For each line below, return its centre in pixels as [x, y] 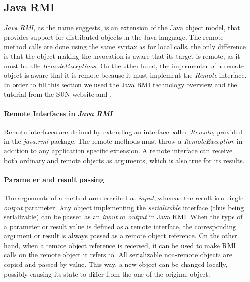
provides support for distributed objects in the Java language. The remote [114, 37]
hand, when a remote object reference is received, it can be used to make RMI [120, 245]
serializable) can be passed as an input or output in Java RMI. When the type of [123, 217]
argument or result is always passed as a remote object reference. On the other [121, 236]
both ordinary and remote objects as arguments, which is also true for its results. [124, 160]
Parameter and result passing [54, 179]
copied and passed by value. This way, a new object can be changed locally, [116, 264]
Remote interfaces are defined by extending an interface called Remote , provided [123, 131]
